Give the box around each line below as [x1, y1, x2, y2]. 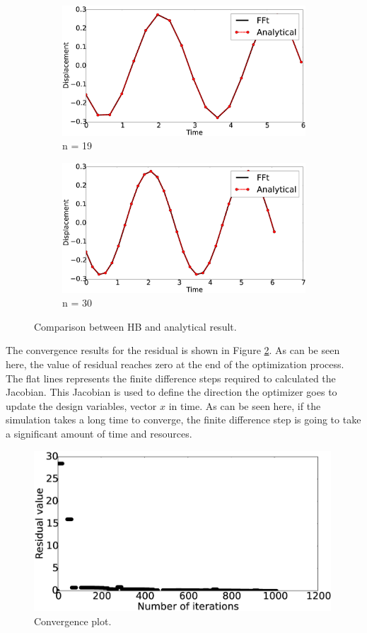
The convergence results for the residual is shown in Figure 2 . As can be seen [6, 343, 340, 358]
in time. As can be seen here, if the [168, 398, 321, 413]
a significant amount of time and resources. [6, 426, 192, 441]
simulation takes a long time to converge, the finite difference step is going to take [6, 412, 361, 427]
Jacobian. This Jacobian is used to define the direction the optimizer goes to [6, 384, 337, 399]
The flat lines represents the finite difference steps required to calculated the [6, 370, 336, 385]
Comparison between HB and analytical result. [34, 319, 237, 333]
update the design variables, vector [6, 398, 157, 413]
